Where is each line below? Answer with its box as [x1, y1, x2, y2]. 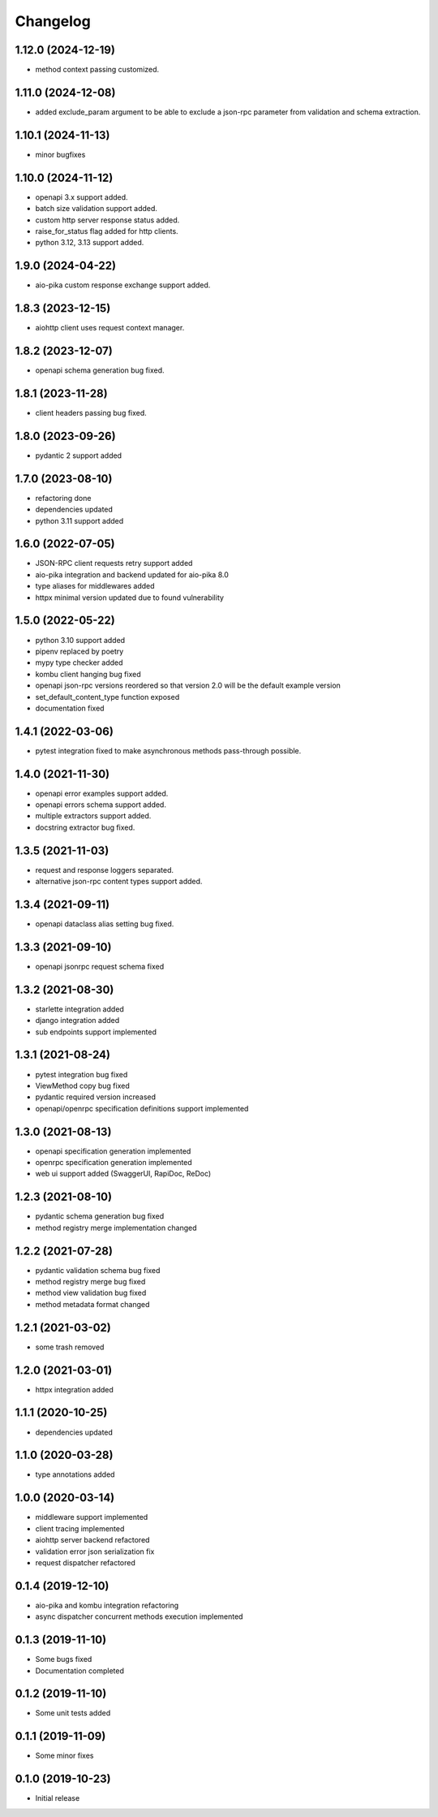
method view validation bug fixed [35, 1288, 147, 1298]
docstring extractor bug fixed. [35, 822, 135, 832]
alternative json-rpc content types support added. [35, 877, 203, 887]
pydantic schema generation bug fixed [35, 1211, 165, 1221]
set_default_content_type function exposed [35, 692, 180, 701]
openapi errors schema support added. [35, 800, 166, 809]
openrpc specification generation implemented [35, 1158, 192, 1167]
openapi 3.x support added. [35, 192, 129, 202]
